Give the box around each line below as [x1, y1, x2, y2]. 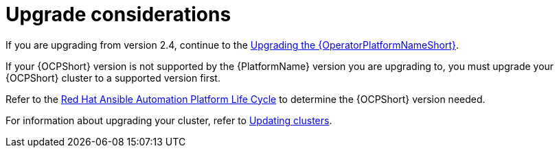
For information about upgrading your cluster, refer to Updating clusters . [5, 114, 332, 126]
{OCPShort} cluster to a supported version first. [5, 71, 220, 84]
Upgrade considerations [5, 3, 231, 26]
